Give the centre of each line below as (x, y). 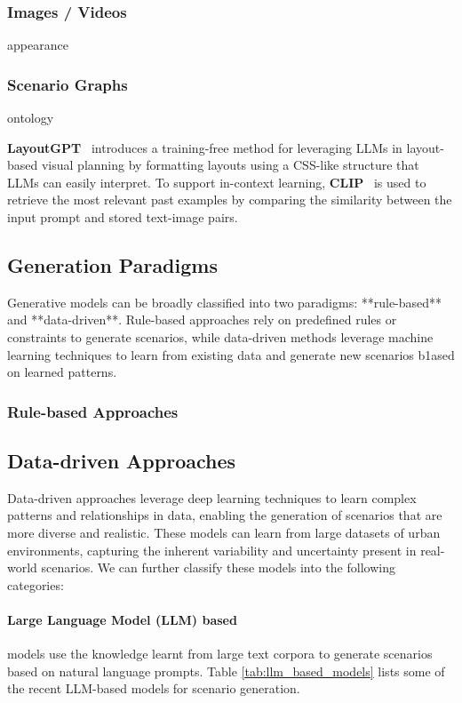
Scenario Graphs (68, 84)
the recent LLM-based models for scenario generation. (154, 688)
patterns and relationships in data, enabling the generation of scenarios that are (225, 515)
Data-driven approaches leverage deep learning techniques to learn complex (212, 497)
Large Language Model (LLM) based (122, 619)
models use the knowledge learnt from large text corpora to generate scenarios (220, 654)
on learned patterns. (62, 372)
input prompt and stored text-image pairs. (123, 217)
